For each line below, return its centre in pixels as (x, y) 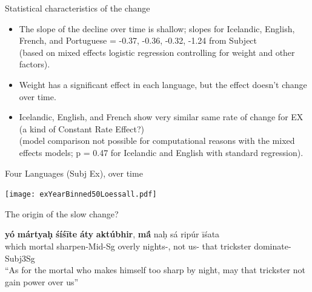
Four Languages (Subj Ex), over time (74, 173)
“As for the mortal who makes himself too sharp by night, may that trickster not (155, 270)
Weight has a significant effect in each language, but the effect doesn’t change (163, 84)
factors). (35, 64)
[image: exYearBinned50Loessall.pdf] (81, 195)
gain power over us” (42, 281)
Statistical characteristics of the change (78, 8)
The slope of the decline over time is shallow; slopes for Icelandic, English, (157, 28)
